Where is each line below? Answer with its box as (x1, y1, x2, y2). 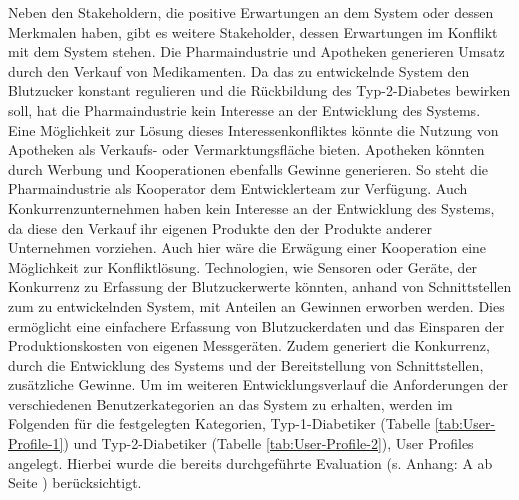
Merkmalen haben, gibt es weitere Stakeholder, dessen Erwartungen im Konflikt (8, 21, 498, 42)
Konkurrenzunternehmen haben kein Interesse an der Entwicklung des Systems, (8, 197, 495, 218)
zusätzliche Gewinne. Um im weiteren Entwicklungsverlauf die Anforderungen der (8, 374, 508, 395)
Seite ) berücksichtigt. (8, 472, 142, 493)
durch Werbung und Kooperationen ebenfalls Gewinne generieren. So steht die (8, 158, 489, 179)
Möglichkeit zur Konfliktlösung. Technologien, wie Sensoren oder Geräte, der (8, 256, 478, 277)
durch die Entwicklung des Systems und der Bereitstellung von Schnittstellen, (8, 354, 484, 375)
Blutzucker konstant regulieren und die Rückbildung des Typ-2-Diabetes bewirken (8, 80, 511, 101)
